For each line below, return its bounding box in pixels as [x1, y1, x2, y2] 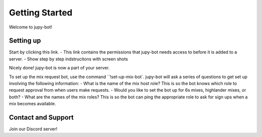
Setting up [9, 37, 41, 45]
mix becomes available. [9, 101, 56, 107]
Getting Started [9, 7, 73, 18]
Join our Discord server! [9, 126, 58, 132]
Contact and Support [9, 113, 74, 122]
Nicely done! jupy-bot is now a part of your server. [9, 65, 110, 71]
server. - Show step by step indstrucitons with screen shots [9, 56, 128, 62]
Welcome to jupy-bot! [9, 24, 52, 30]
